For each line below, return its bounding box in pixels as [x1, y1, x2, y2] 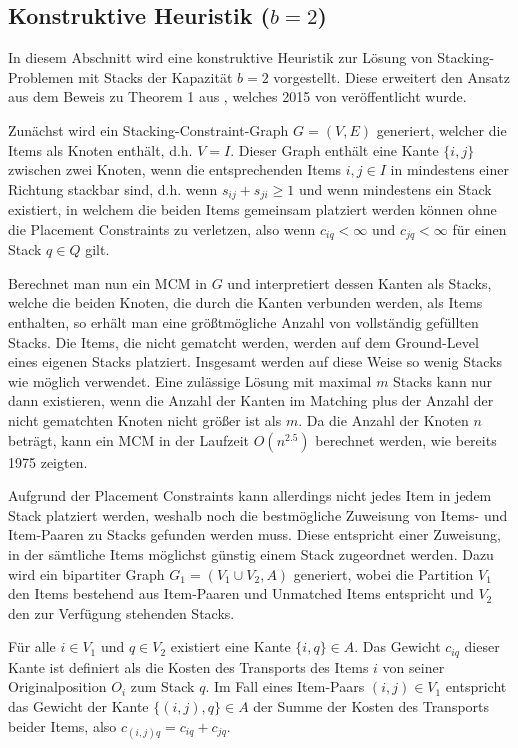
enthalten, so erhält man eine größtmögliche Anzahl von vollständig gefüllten [8, 312, 479, 333]
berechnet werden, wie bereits [315, 429, 497, 450]
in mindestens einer [390, 159, 509, 180]
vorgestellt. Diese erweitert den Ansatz [273, 66, 510, 87]
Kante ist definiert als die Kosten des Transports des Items [8, 656, 369, 677]
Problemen [8, 66, 74, 87]
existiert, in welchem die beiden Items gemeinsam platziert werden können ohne [8, 199, 497, 220]
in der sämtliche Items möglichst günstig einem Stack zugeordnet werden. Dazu [8, 543, 494, 564]
